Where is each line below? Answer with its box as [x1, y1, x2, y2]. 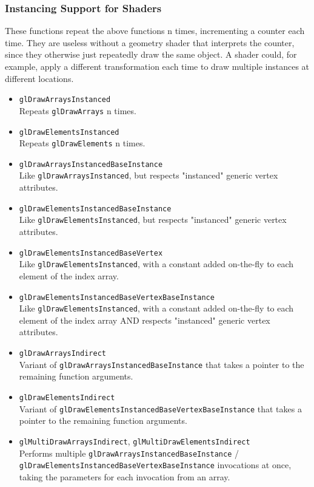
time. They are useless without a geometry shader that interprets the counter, [5, 36, 295, 49]
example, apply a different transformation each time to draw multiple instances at [5, 60, 310, 72]
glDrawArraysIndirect [19, 349, 106, 358]
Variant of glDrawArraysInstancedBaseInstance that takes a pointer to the [19, 358, 304, 370]
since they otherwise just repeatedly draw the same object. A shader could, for [5, 48, 297, 61]
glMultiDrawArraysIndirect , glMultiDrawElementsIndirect [19, 434, 250, 447]
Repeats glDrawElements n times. [19, 137, 145, 149]
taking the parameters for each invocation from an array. [19, 470, 230, 483]
